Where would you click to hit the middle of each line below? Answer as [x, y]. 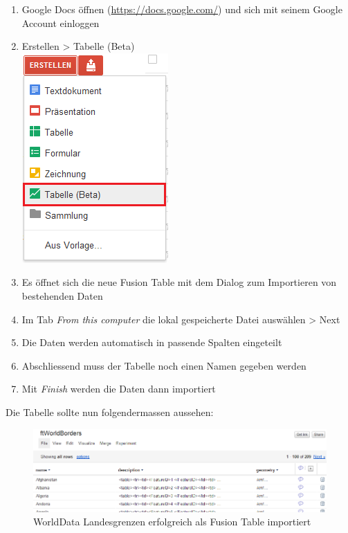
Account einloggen [61, 22]
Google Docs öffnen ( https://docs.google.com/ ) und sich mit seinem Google [182, 9]
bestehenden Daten [62, 295]
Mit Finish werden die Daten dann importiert [119, 389]
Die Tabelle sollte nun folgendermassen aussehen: [110, 412]
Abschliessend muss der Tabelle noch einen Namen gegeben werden [164, 365]
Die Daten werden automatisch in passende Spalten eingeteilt [152, 342]
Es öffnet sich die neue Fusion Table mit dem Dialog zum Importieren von [179, 282]
